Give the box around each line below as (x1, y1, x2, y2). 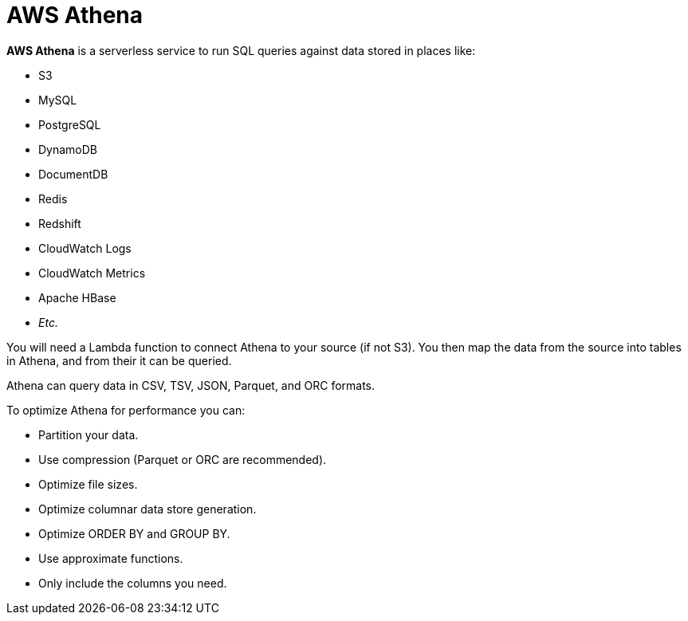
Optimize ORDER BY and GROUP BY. (38, 526, 230, 540)
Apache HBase (38, 290, 116, 305)
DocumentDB (38, 167, 108, 181)
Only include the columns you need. (38, 576, 227, 590)
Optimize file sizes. (38, 477, 138, 491)
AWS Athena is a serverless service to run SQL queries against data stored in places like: (6, 43, 476, 57)
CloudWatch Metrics (38, 265, 146, 280)
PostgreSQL (38, 117, 101, 132)
